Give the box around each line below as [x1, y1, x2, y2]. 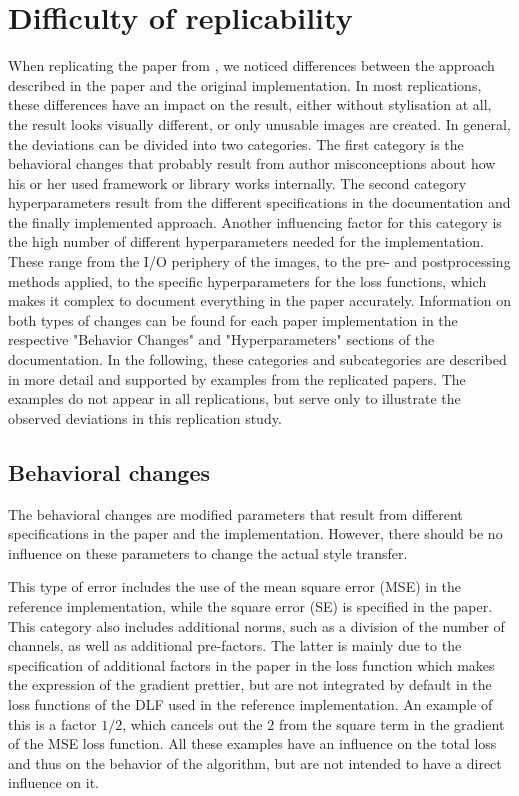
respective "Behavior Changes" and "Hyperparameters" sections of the [8, 329, 435, 350]
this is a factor [8, 713, 97, 734]
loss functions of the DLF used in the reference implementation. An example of [8, 693, 493, 714]
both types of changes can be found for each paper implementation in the [8, 309, 458, 330]
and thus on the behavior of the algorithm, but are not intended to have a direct [8, 752, 502, 773]
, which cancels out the [122, 713, 263, 734]
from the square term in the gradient [278, 713, 505, 734]
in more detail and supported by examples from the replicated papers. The [8, 368, 466, 389]
